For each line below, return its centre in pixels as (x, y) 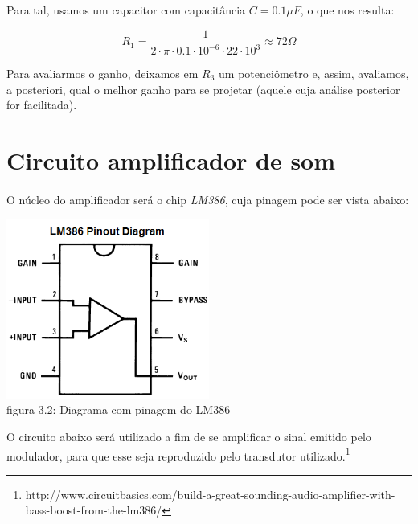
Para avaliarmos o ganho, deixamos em (102, 73)
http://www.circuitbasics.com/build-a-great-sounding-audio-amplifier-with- (210, 494)
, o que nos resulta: (347, 10)
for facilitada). (42, 105)
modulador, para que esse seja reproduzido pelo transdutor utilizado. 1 (178, 454)
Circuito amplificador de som (171, 160)
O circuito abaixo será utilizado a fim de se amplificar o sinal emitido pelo (189, 436)
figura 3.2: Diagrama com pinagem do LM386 (119, 409)
